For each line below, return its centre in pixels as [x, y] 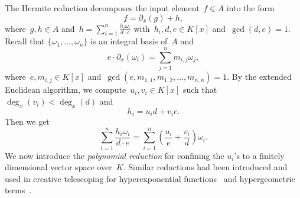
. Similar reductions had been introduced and [205, 167]
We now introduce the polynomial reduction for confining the [115, 155]
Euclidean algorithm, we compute [66, 90]
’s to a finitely [259, 155]
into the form [250, 8]
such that [200, 90]
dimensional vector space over [58, 167]
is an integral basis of [129, 41]
